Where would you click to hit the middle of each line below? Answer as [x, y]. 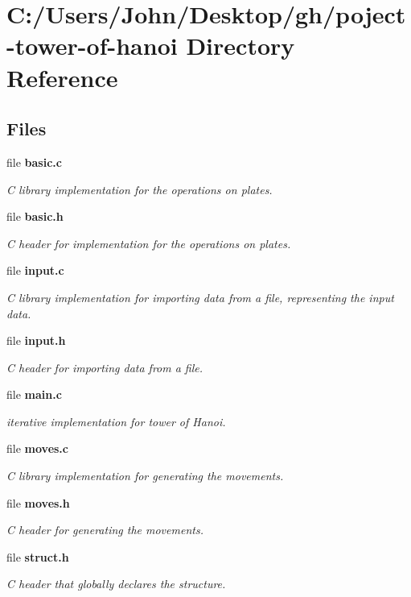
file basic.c [34, 162]
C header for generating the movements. [105, 530]
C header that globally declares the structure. [116, 584]
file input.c [35, 270]
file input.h [36, 340]
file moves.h [38, 502]
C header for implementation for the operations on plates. [149, 243]
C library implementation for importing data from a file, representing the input [200, 297]
